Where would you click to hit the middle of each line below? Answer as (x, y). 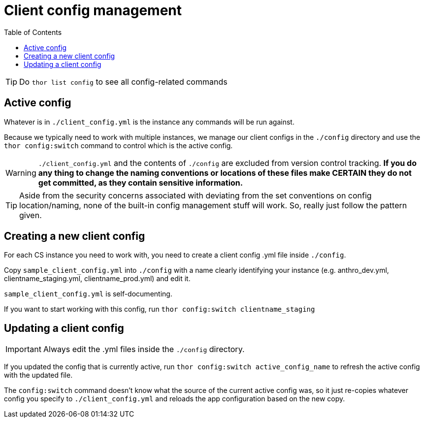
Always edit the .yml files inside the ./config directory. (144, 349)
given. (31, 215)
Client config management (93, 10)
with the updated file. (38, 375)
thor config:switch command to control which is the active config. (118, 145)
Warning (21, 173)
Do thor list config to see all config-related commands (123, 81)
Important (23, 349)
